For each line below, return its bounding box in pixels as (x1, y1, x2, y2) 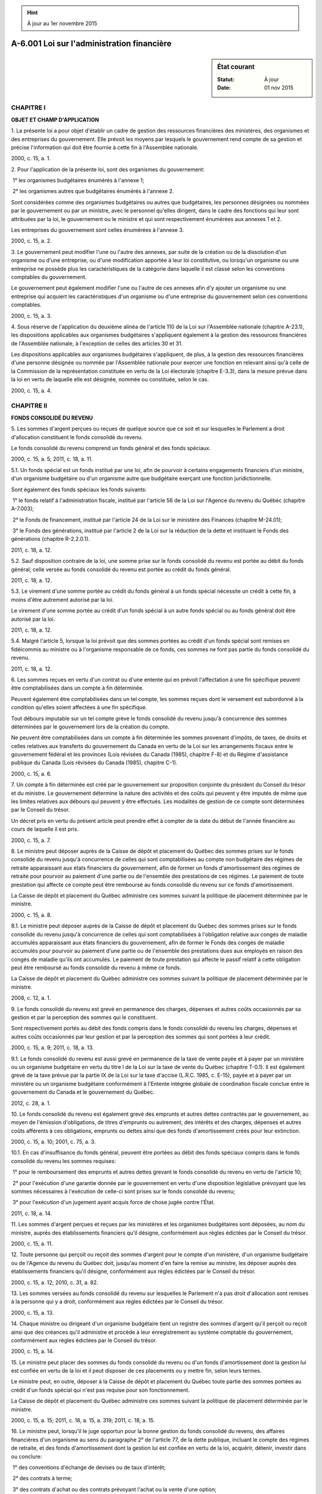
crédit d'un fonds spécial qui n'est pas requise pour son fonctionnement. (11, 1386, 190, 1394)
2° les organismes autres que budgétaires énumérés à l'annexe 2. (12, 188, 174, 195)
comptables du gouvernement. (11, 273, 87, 280)
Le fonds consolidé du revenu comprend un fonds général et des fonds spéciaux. (11, 444, 211, 451)
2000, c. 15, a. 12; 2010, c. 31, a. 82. (11, 1279, 98, 1286)
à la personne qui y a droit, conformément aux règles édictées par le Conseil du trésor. (11, 1298, 224, 1305)
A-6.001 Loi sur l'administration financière (11, 39, 172, 49)
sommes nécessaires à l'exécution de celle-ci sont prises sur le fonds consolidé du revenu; (11, 1188, 236, 1195)
